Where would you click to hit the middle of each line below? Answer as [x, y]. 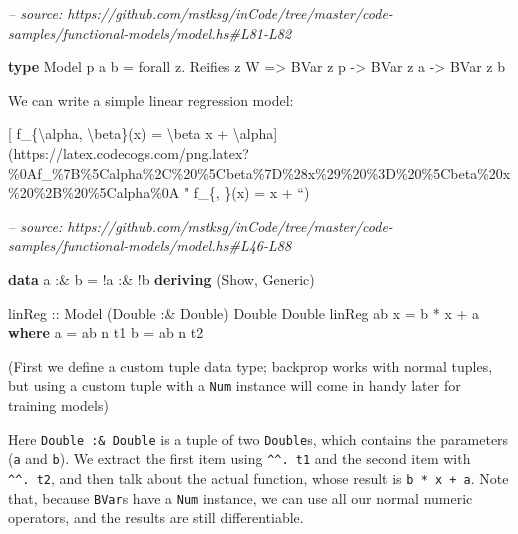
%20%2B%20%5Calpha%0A [94, 192]
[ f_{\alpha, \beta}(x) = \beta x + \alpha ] [143, 133]
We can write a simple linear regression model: [151, 99]
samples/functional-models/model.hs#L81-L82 [150, 32]
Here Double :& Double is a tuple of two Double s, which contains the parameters [258, 438]
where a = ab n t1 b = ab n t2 [106, 332]
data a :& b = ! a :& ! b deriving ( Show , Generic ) [161, 278]
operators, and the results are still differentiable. [156, 517]
